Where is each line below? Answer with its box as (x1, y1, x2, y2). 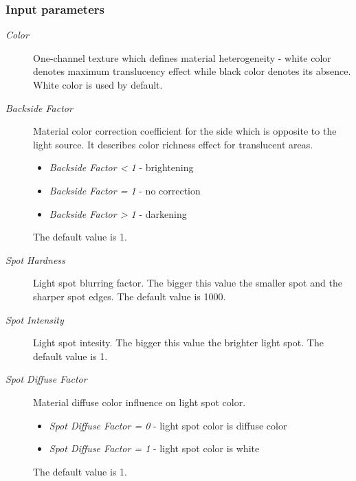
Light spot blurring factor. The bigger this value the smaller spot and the (33, 276, 342, 290)
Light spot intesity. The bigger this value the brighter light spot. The (33, 335, 324, 350)
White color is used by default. (33, 78, 163, 91)
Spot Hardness (5, 252, 65, 267)
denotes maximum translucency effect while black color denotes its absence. (33, 64, 351, 78)
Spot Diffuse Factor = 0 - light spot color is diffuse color (49, 418, 287, 432)
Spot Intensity (5, 312, 64, 326)
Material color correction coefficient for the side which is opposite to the (33, 124, 337, 138)
